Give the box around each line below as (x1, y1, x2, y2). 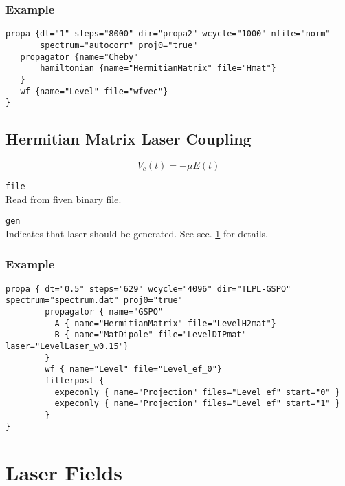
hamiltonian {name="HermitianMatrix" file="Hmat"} (40, 63, 276, 74)
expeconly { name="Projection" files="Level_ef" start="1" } (54, 399, 340, 409)
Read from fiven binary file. (5, 191, 122, 206)
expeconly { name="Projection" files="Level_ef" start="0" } (54, 387, 340, 397)
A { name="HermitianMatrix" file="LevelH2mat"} (54, 318, 276, 328)
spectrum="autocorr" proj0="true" (40, 40, 198, 50)
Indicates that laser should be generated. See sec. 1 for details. (5, 226, 268, 240)
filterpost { (45, 375, 104, 385)
